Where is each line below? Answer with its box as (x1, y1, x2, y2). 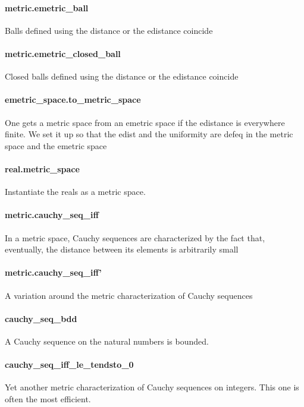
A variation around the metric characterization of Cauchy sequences (5, 289, 253, 301)
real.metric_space (5, 162, 80, 175)
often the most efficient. (5, 392, 91, 405)
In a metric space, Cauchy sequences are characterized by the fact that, (5, 231, 265, 244)
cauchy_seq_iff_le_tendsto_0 (5, 358, 134, 371)
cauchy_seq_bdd (5, 312, 77, 324)
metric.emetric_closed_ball (5, 47, 121, 59)
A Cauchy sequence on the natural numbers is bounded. (5, 335, 209, 347)
